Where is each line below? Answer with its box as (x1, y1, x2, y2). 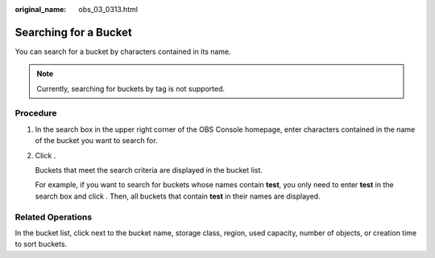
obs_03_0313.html (78, 5, 139, 14)
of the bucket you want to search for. (35, 136, 158, 145)
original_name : (14, 5, 67, 14)
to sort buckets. (14, 240, 68, 249)
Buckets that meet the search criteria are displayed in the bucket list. (35, 166, 263, 174)
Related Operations (14, 211, 93, 223)
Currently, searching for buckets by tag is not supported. (36, 84, 226, 93)
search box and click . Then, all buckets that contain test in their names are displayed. (35, 191, 321, 201)
